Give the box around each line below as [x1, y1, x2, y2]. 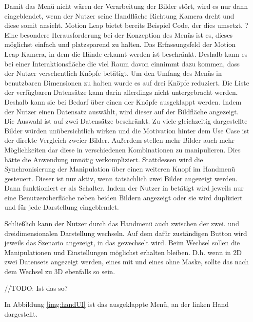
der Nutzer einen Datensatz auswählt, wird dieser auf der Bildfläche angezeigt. [4, 106, 239, 116]
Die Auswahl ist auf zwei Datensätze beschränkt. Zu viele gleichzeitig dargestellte [4, 116, 248, 126]
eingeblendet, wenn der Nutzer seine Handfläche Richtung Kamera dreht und [4, 10, 234, 21]
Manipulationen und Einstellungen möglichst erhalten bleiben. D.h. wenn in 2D [4, 247, 242, 257]
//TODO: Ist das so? [4, 282, 68, 293]
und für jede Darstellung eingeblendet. [4, 202, 119, 212]
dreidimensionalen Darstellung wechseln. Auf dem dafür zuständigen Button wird [4, 228, 247, 238]
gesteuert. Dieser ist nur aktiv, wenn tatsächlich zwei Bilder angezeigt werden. [4, 173, 238, 183]
